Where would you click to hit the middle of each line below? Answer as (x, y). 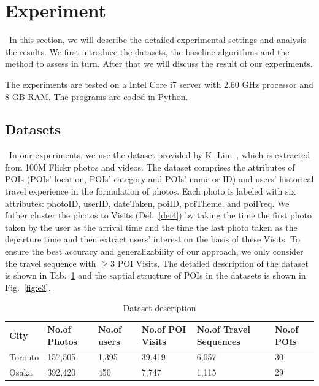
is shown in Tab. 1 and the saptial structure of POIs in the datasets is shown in (156, 275)
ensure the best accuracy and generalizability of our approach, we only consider (154, 251)
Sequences (218, 341)
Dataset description (159, 308)
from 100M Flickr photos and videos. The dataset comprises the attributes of (150, 167)
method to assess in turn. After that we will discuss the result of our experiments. (159, 64)
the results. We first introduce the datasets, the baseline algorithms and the (147, 51)
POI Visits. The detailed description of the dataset (213, 263)
